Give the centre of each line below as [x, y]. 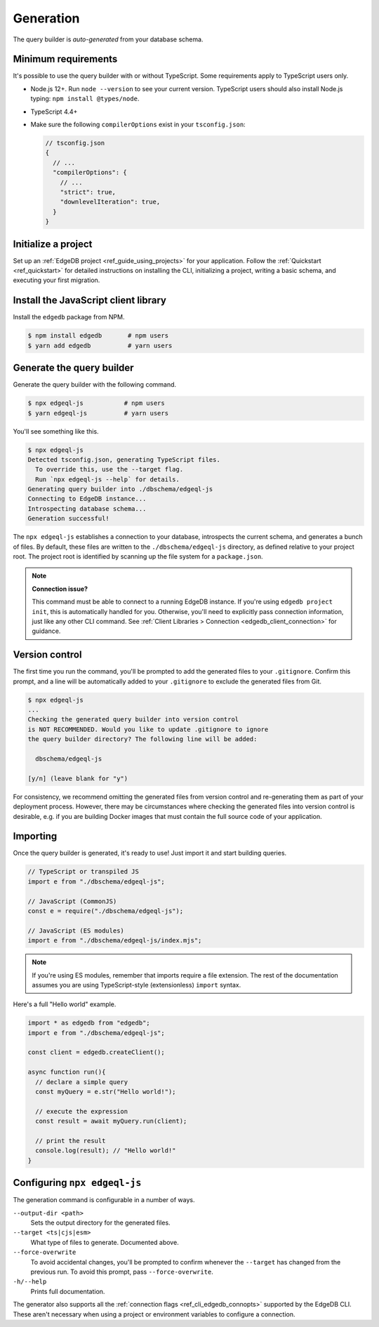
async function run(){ [67, 1072]
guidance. [46, 631]
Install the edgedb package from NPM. [69, 317]
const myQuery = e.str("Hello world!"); [106, 1092]
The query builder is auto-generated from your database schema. [108, 39]
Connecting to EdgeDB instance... [87, 499]
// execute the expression [82, 1111]
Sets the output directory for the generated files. [101, 1223]
